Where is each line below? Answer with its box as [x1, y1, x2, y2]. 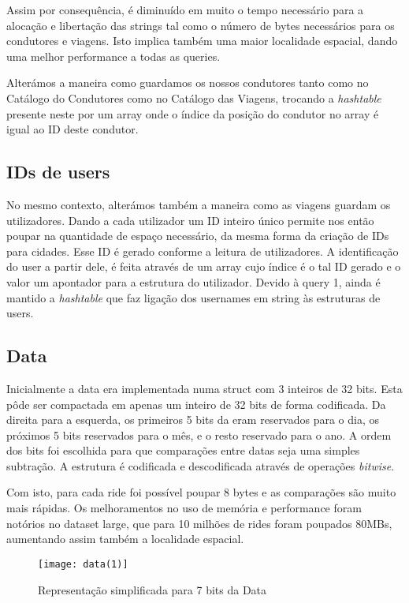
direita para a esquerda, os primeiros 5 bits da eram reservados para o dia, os [6, 411, 379, 428]
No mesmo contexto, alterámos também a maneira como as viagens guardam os [6, 196, 391, 212]
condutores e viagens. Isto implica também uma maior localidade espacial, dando [6, 32, 398, 49]
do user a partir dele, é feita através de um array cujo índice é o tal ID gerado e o [6, 258, 401, 275]
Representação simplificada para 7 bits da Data [38, 581, 267, 597]
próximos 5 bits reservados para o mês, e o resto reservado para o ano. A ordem [6, 426, 392, 443]
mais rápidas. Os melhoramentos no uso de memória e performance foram [6, 500, 362, 516]
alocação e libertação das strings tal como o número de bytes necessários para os [6, 17, 395, 33]
